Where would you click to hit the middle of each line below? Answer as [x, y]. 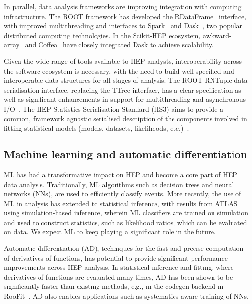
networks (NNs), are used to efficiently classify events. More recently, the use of [123, 194]
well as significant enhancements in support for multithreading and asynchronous [125, 99]
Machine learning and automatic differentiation [126, 154]
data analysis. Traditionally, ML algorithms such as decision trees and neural [119, 184]
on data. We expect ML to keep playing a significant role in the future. [110, 232]
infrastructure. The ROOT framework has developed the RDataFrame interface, [125, 16]
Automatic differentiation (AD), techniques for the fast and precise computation [124, 248]
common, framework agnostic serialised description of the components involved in [126, 118]
